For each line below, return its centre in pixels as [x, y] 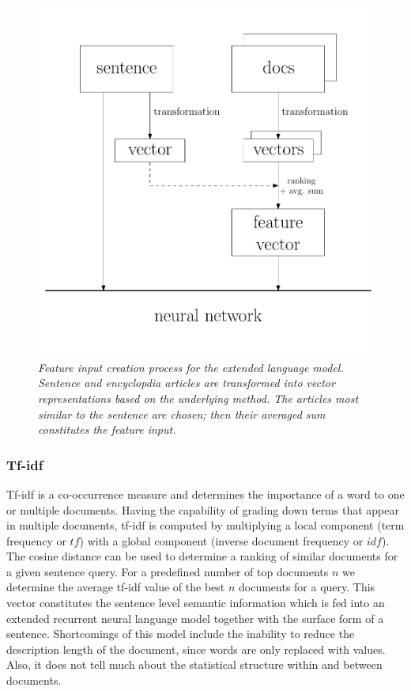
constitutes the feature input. [107, 429]
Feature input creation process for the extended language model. [191, 367]
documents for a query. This [307, 587]
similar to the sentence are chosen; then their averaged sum [182, 414]
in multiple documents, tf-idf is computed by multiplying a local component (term [205, 525]
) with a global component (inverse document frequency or [221, 540]
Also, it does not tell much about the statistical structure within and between [194, 664]
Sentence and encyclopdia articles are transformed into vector [187, 383]
